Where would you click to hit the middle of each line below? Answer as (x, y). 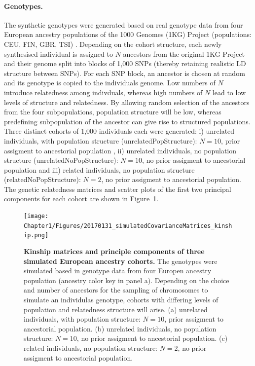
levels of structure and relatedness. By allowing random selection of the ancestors (127, 102)
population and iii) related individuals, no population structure (99, 169)
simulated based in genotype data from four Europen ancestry (118, 271)
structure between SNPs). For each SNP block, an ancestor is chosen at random (125, 73)
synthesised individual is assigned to (58, 54)
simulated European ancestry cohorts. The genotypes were (121, 261)
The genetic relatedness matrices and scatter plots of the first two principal (118, 189)
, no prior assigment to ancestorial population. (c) (152, 338)
